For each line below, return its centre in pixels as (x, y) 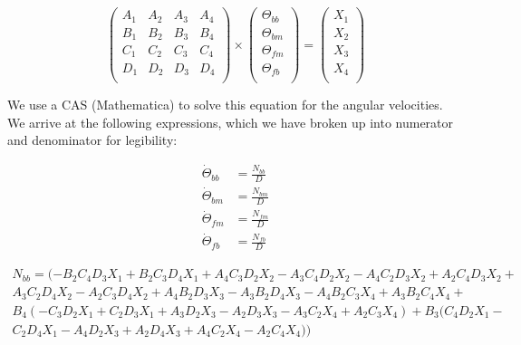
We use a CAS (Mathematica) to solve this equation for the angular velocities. (225, 105)
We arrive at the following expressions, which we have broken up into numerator (231, 122)
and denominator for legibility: (92, 140)
